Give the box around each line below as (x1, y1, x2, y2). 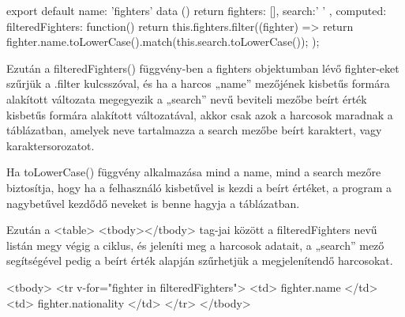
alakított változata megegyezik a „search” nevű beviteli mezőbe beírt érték (6, 90, 367, 107)
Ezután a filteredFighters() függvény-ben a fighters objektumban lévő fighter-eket (6, 59, 399, 76)
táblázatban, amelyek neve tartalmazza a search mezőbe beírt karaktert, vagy (6, 122, 382, 138)
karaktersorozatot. (6, 137, 95, 153)
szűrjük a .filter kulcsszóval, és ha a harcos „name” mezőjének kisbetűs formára (6, 75, 390, 92)
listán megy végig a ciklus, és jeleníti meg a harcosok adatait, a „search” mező (6, 236, 384, 253)
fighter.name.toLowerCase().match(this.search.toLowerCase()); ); (6, 33, 320, 50)
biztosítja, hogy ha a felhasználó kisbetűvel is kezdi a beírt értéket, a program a (6, 179, 392, 195)
